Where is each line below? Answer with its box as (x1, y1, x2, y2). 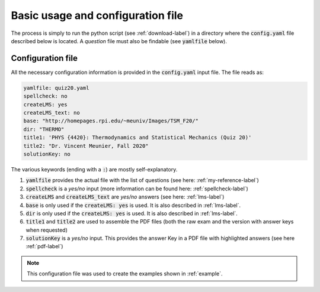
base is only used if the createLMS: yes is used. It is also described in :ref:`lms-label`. (25, 202, 241, 209)
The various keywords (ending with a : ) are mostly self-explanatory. (11, 166, 178, 173)
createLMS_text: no (23, 109, 80, 116)
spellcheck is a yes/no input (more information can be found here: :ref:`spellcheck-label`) (25, 185, 248, 192)
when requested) (25, 226, 68, 233)
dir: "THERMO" (23, 126, 65, 132)
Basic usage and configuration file (11, 9, 184, 22)
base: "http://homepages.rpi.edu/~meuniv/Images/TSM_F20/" (23, 118, 199, 124)
